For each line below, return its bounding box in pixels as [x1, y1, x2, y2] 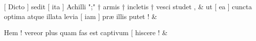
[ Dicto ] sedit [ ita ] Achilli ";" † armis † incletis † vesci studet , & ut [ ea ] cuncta [4, 1, 252, 11]
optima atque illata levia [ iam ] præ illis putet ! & [4, 11, 157, 21]
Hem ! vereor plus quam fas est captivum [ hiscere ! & [4, 27, 168, 38]
